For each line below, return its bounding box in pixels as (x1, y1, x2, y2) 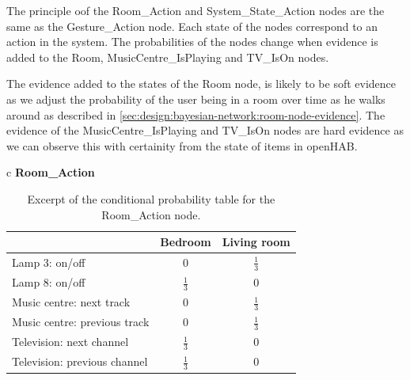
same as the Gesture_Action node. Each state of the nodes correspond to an (6, 17, 378, 34)
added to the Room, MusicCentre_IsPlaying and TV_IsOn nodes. (6, 48, 329, 65)
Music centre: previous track (12, 313, 150, 330)
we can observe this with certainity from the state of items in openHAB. (6, 137, 358, 154)
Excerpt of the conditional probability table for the (27, 190, 275, 207)
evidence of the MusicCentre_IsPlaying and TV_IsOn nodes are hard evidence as (6, 122, 404, 139)
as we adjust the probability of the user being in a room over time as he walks (6, 90, 385, 107)
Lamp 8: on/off (12, 274, 85, 291)
